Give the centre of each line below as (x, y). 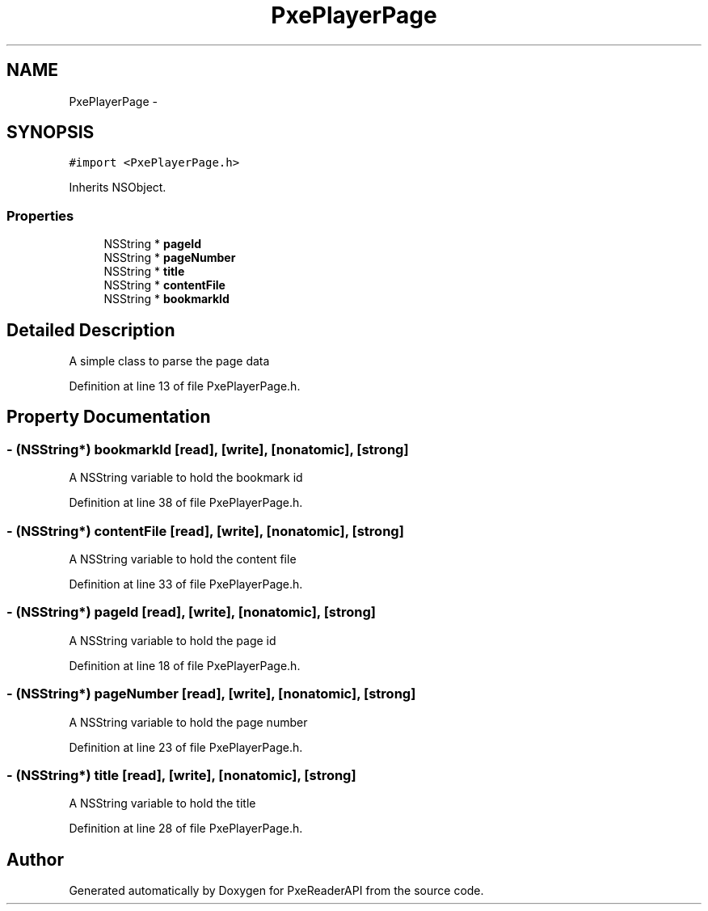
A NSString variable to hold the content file (183, 559)
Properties (40, 215)
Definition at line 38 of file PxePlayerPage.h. (186, 503)
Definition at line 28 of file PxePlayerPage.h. (186, 829)
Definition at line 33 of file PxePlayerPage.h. (186, 584)
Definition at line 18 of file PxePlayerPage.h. (185, 665)
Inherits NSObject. (118, 188)
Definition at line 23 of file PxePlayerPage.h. (186, 747)
